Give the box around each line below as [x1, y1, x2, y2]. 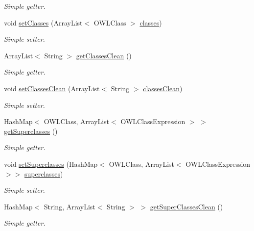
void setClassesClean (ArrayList [4, 83, 100, 93]
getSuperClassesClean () [150, 201, 223, 211]
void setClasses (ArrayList [4, 17, 83, 27]
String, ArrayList [44, 201, 95, 211]
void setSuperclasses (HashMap [4, 158, 98, 169]
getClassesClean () [76, 50, 132, 60]
